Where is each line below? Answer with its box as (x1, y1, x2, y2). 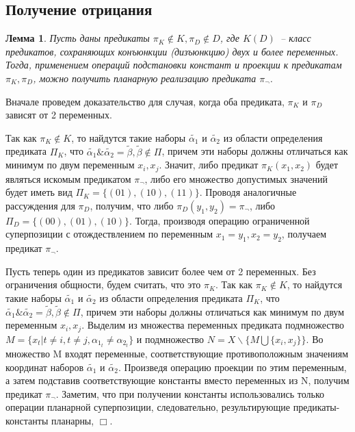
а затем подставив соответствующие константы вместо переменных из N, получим (5, 373, 350, 387)
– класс (280, 31, 311, 45)
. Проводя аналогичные (199, 185, 297, 199)
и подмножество (136, 331, 205, 346)
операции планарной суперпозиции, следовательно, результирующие (5, 400, 290, 414)
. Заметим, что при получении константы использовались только (55, 386, 325, 401)
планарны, (51, 413, 94, 427)
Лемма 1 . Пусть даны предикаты (5, 31, 150, 45)
